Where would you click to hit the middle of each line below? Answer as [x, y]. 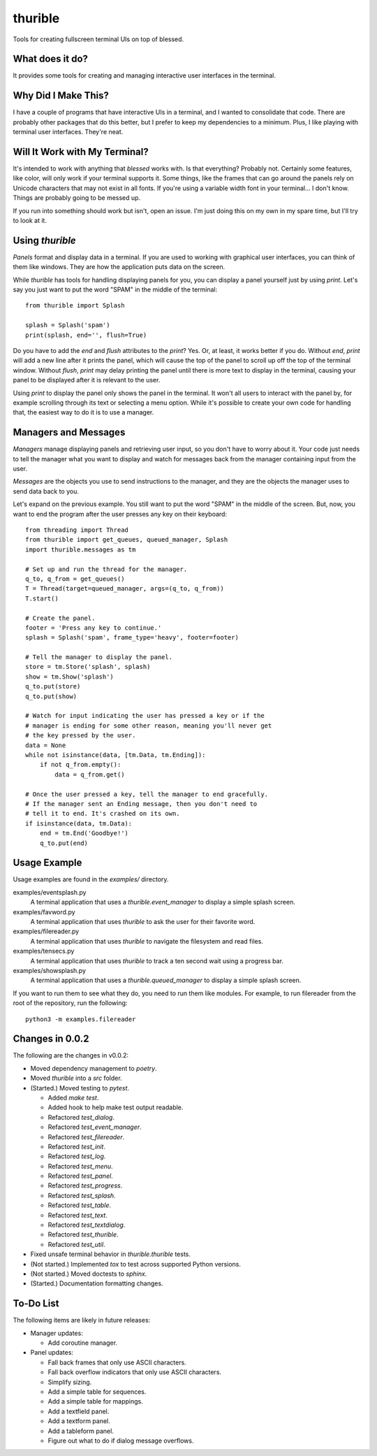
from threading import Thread [77, 530]
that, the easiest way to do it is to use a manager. [83, 412]
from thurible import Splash [75, 305]
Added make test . [73, 1097]
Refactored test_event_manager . [95, 1127]
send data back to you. [46, 491]
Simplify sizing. [70, 1382]
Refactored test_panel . [80, 1176]
